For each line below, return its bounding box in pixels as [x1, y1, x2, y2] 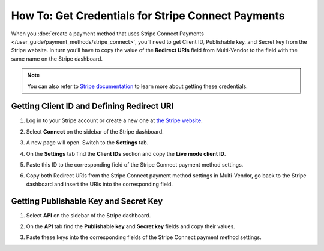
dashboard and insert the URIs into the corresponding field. [26, 180, 173, 188]
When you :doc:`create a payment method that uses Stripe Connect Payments [11, 30, 204, 37]
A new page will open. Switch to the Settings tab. [26, 139, 149, 146]
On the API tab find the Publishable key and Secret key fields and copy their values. [26, 223, 235, 230]
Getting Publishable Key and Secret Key [11, 196, 163, 206]
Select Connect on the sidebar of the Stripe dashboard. [26, 128, 164, 135]
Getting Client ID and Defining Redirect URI [11, 101, 174, 111]
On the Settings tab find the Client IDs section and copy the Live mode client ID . [26, 150, 226, 157]
